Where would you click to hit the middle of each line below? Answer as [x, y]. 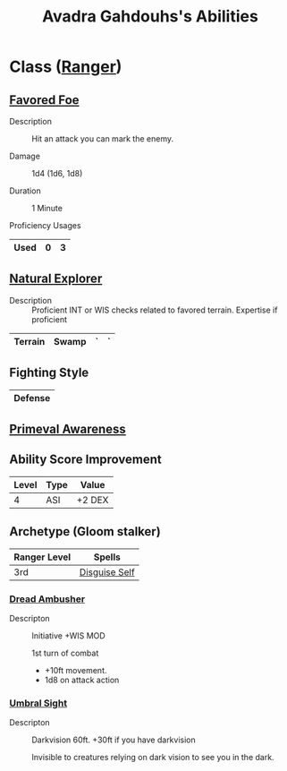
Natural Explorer [56, 279]
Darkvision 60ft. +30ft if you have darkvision [114, 740]
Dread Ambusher [47, 599]
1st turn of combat [65, 653]
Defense [32, 398]
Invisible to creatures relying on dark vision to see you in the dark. [153, 758]
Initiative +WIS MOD [68, 635]
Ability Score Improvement [86, 460]
